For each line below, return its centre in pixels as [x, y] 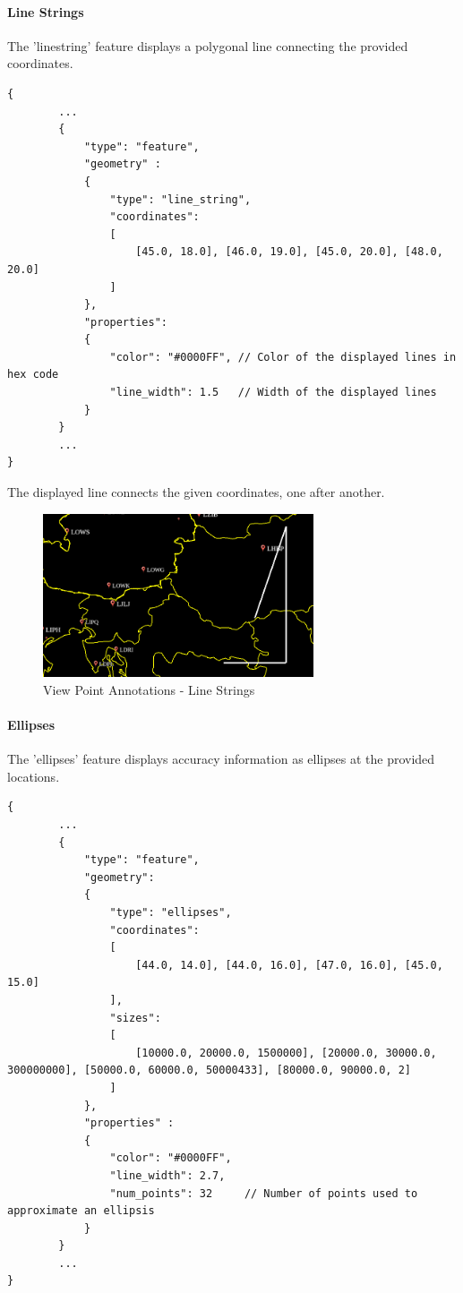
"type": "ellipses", [171, 912]
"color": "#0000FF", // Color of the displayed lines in [283, 357]
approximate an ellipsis [81, 1211]
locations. [34, 776]
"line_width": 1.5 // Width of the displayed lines [273, 393]
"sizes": [135, 1018]
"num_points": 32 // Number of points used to [264, 1193]
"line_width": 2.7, [167, 1175]
